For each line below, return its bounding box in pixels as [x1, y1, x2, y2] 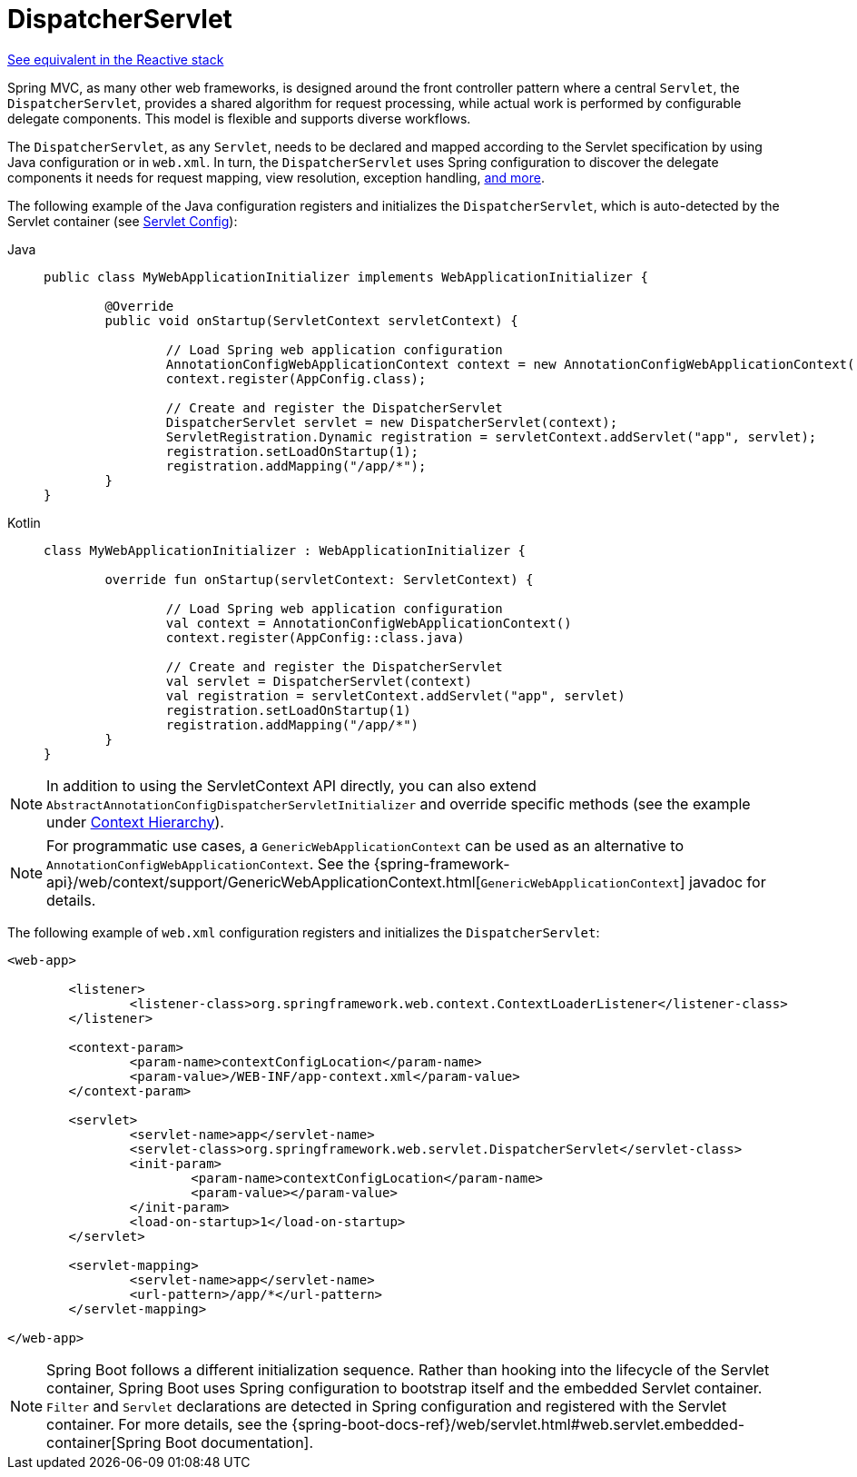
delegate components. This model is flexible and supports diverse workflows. [7, 110, 471, 126]
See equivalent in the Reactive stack [7, 51, 224, 67]
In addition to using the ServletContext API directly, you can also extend [46, 776, 537, 795]
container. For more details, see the [46, 1414, 288, 1433]
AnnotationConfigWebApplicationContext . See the [46, 854, 370, 873]
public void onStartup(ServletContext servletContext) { [104, 312, 518, 328]
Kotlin [7, 514, 41, 530]
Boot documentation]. [164, 1432, 314, 1452]
